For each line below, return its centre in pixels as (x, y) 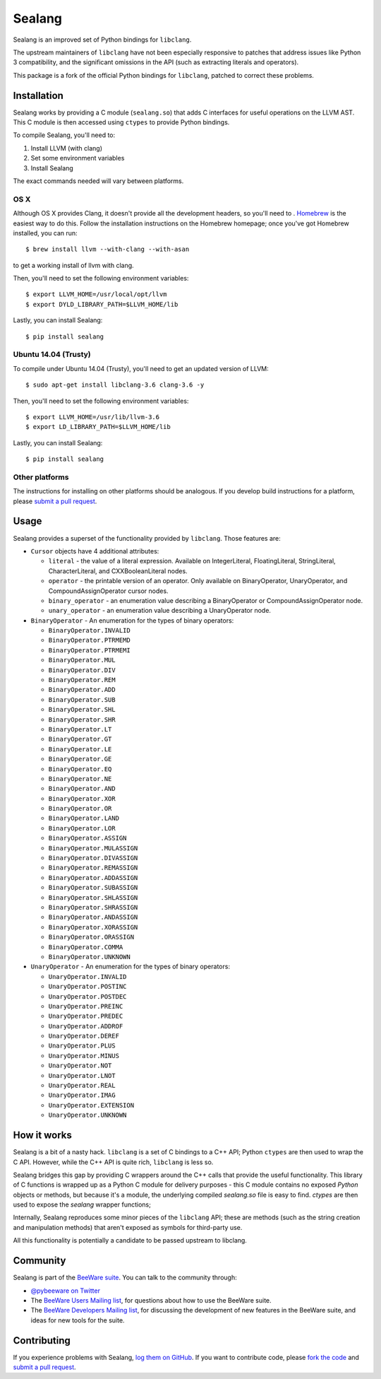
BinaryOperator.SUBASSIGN (93, 888)
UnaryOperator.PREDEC (86, 1016)
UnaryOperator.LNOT (82, 1075)
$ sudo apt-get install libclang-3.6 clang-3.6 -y (115, 385)
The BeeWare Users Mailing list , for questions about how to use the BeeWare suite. (151, 1300)
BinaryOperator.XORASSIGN (93, 927)
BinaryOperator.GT (80, 739)
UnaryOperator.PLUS (82, 1046)
